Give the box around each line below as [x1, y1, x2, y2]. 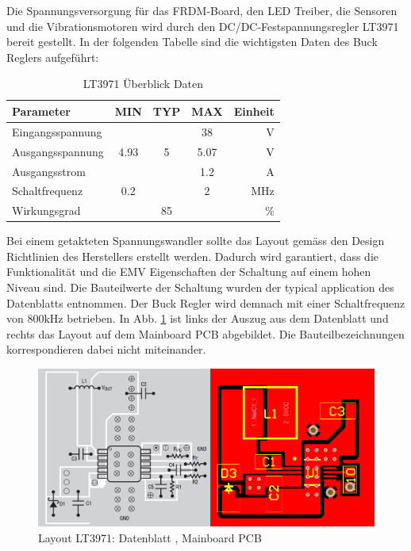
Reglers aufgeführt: [6, 48, 99, 65]
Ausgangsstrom [12, 163, 86, 179]
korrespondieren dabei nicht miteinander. [6, 341, 206, 358]
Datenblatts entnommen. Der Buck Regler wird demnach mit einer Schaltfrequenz [6, 294, 405, 311]
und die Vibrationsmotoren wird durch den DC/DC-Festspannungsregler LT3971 [6, 17, 399, 34]
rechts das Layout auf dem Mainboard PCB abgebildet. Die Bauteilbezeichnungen [6, 325, 405, 342]
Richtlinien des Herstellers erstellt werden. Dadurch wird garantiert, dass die [6, 247, 378, 264]
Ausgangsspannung [12, 143, 104, 159]
